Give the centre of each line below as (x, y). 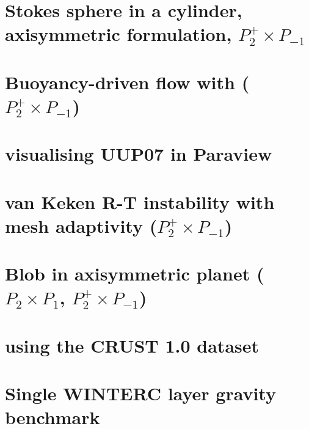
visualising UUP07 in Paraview (139, 154)
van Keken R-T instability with (140, 201)
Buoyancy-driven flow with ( (127, 82)
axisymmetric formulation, (118, 34)
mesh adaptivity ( (81, 225)
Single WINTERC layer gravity (140, 393)
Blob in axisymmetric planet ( (135, 273)
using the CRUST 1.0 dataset (132, 345)
